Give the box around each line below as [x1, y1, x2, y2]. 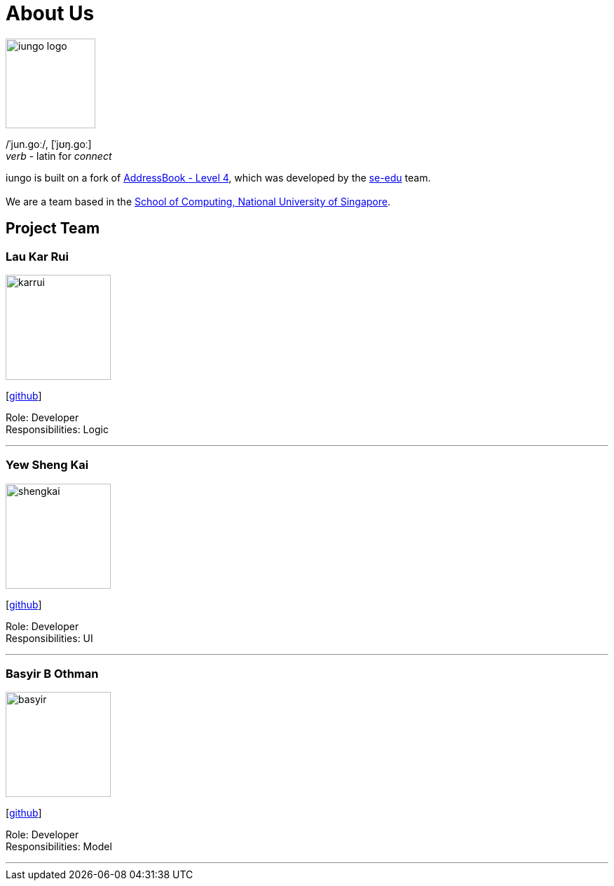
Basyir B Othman [6, 667, 99, 681]
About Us [6, 1, 95, 25]
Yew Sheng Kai [6, 458, 89, 472]
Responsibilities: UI [6, 632, 93, 644]
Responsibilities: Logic [6, 423, 109, 435]
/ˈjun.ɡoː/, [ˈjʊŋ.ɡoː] [6, 137, 92, 150]
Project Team [6, 219, 100, 238]
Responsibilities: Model [6, 840, 112, 853]
